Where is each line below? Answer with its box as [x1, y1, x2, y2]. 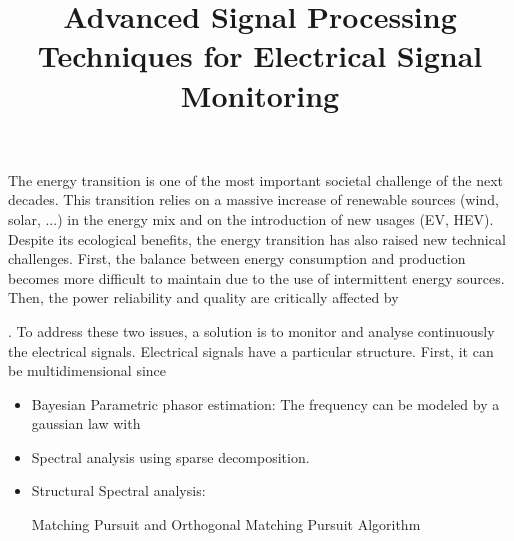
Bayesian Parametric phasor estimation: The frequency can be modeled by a [31, 393, 500, 414]
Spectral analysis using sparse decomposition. [31, 446, 310, 467]
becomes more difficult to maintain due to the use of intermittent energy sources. [8, 267, 505, 288]
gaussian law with [31, 413, 141, 434]
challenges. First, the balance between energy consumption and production [8, 248, 466, 269]
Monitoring [180, 74, 340, 115]
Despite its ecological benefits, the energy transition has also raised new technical [8, 228, 506, 249]
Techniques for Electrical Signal [37, 35, 483, 76]
